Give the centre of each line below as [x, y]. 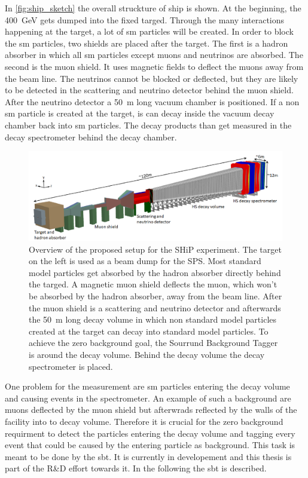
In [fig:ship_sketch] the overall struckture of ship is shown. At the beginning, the [153, 8]
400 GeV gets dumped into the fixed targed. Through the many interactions [145, 19]
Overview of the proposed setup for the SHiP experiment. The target [155, 249]
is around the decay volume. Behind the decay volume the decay [147, 354]
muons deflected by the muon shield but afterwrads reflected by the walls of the [151, 410]
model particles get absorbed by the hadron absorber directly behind [155, 272]
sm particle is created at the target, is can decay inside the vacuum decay [140, 113]
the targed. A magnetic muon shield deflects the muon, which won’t [153, 284]
